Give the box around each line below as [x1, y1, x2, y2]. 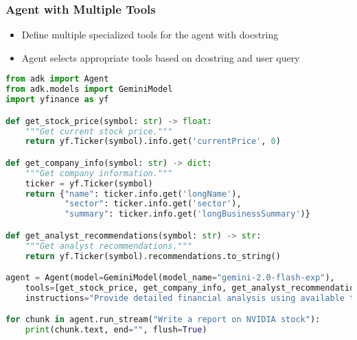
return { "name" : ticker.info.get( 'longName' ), [25, 189, 242, 199]
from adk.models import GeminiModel [5, 84, 173, 95]
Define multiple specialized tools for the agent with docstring [21, 27, 279, 42]
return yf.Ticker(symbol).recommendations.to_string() [25, 251, 281, 261]
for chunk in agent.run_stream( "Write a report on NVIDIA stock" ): [5, 315, 321, 325]
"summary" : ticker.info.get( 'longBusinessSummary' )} [64, 209, 310, 219]
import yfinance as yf [5, 95, 109, 105]
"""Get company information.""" [25, 168, 173, 178]
